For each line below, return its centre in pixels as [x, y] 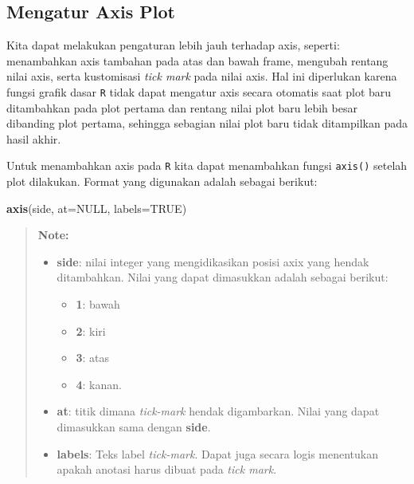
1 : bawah [98, 304]
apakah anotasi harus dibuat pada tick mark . [167, 469]
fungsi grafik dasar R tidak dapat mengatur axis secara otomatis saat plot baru [199, 91]
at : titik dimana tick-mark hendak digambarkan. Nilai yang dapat [218, 411]
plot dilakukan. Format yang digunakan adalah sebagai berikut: [162, 181]
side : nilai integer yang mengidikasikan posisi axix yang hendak [213, 261]
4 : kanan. [99, 384]
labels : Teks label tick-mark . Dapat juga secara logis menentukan [218, 453]
